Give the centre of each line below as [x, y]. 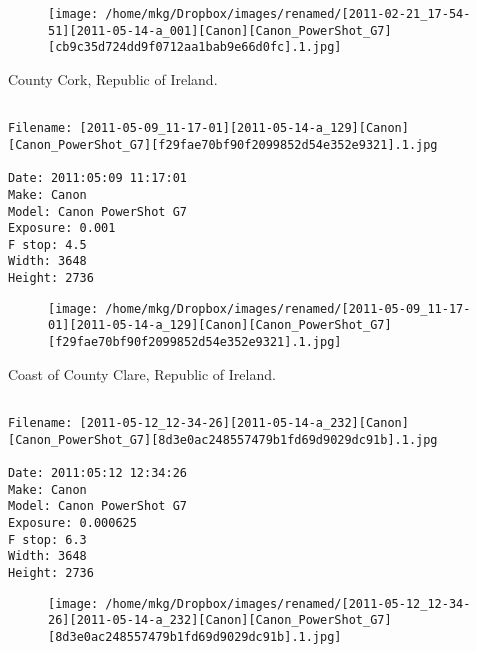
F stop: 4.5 [47, 244]
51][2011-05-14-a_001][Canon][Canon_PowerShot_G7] [220, 30]
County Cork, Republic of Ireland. [113, 78]
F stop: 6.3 [47, 539]
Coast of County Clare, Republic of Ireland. [142, 373]
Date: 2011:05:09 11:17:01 [97, 178]
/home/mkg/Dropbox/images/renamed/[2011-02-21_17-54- [288, 14]
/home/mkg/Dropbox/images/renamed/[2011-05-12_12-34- [288, 603]
